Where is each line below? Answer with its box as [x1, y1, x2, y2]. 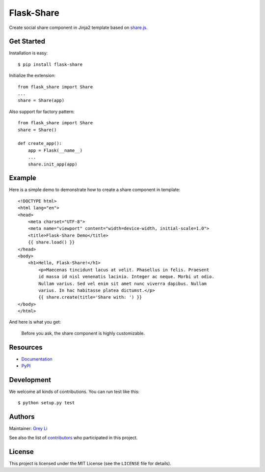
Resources [9, 343, 43, 351]
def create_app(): [18, 140, 62, 146]
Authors [9, 413, 35, 421]
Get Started [9, 37, 45, 46]
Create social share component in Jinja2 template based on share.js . [9, 25, 148, 30]
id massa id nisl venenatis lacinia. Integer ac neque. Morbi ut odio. [38, 274, 214, 279]
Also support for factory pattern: [9, 109, 75, 114]
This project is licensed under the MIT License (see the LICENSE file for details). [9, 460, 171, 466]
